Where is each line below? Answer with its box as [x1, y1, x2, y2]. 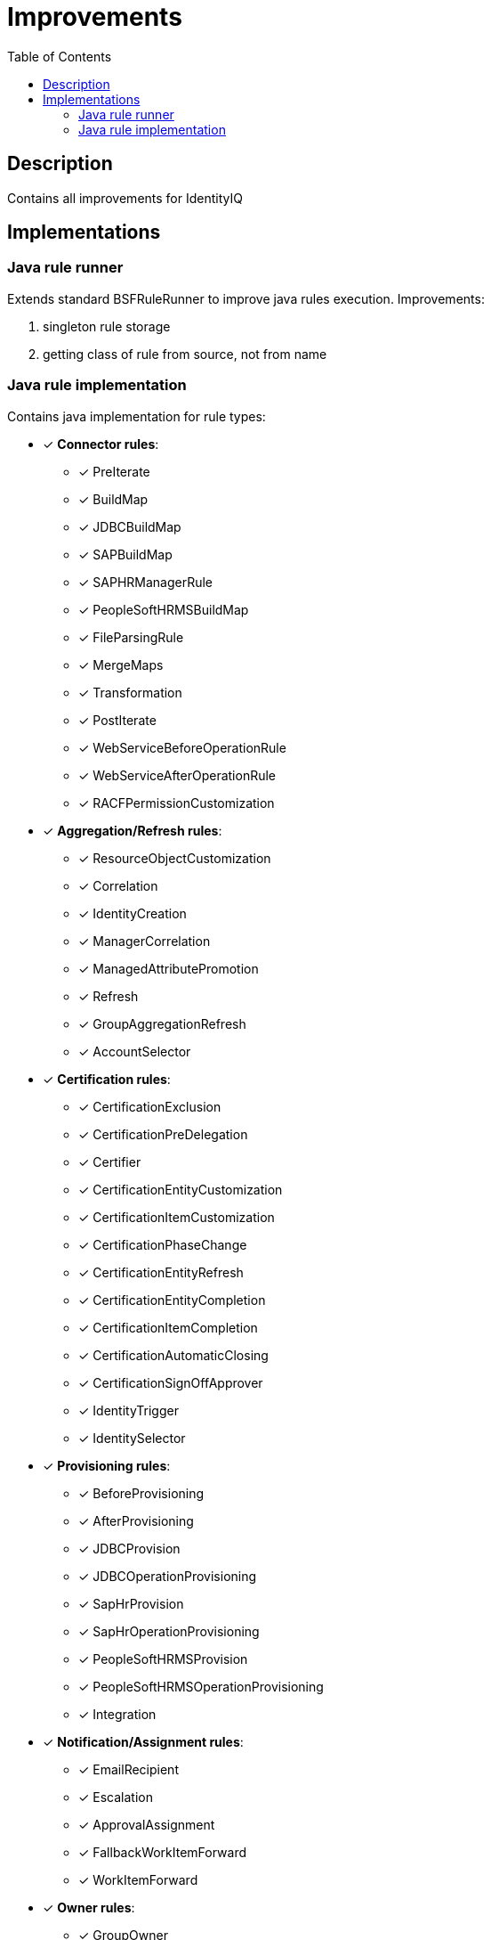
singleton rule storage [43, 318, 171, 334]
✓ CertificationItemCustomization [78, 1209, 275, 1225]
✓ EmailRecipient [78, 1761, 179, 1777]
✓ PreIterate [78, 463, 150, 479]
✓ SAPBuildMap [78, 546, 173, 562]
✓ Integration [78, 1706, 157, 1722]
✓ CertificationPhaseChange [78, 1236, 247, 1252]
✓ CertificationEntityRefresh [78, 1264, 244, 1280]
